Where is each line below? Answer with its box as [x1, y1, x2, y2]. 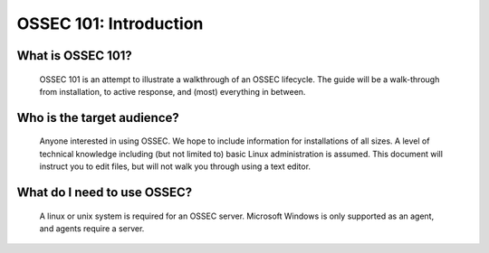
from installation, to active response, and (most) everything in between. [39, 86, 306, 97]
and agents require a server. [39, 222, 145, 234]
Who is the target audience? [16, 109, 180, 126]
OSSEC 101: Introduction [16, 14, 204, 33]
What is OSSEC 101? [16, 48, 133, 63]
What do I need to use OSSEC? [16, 184, 193, 200]
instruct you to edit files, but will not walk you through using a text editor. [39, 161, 312, 172]
